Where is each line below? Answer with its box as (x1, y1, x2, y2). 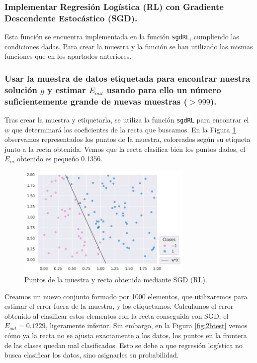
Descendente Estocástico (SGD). (4, 11, 138, 24)
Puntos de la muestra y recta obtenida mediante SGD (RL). (24, 274, 207, 285)
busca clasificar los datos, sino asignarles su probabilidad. (4, 350, 179, 360)
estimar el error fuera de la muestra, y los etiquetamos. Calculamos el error (4, 301, 234, 311)
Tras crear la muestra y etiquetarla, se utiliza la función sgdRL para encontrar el (4, 115, 249, 125)
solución (4, 83, 37, 96)
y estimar (47, 83, 86, 96)
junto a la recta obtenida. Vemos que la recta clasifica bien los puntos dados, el (4, 143, 246, 154)
